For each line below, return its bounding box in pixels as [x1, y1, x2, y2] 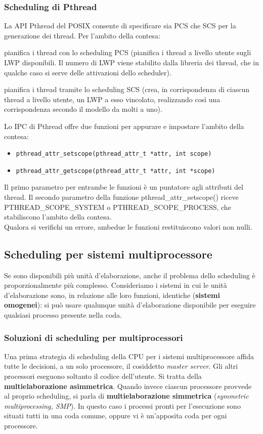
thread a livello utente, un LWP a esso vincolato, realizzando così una [4, 94, 221, 104]
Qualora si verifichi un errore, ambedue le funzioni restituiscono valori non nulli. [4, 221, 252, 232]
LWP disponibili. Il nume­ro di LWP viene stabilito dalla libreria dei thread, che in [4, 57, 259, 67]
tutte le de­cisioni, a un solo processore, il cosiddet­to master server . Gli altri [4, 361, 238, 371]
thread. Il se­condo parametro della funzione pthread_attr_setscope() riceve [4, 192, 239, 202]
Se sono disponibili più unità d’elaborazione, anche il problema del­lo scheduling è [4, 270, 255, 280]
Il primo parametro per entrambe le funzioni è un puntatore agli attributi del [4, 182, 243, 192]
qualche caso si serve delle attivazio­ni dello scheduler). [4, 67, 171, 77]
